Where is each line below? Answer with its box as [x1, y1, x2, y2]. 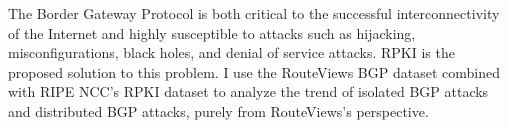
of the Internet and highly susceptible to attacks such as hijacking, [8, 22, 416, 43]
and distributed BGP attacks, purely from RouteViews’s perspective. [8, 100, 429, 121]
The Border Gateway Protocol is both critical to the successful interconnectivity [8, 3, 500, 23]
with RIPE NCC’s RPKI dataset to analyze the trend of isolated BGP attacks [8, 81, 489, 102]
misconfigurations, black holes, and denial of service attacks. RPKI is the [8, 42, 455, 63]
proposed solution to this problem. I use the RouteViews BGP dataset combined [8, 61, 500, 82]
